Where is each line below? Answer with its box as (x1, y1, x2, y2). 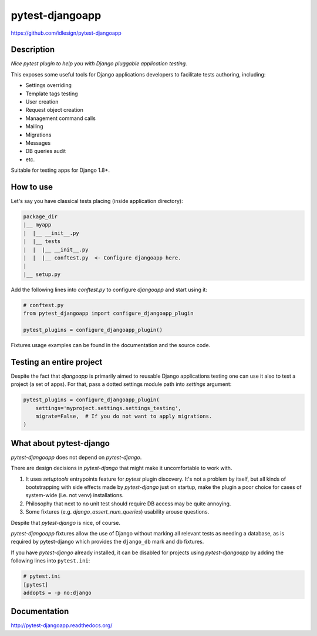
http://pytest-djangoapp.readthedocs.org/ (11, 622, 113, 629)
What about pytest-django (11, 438, 110, 448)
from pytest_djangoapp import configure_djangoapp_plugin (23, 310, 194, 317)
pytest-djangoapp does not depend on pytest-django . (11, 454, 142, 461)
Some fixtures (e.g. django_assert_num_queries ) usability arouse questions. (25, 508, 210, 515)
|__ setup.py (23, 271, 61, 278)
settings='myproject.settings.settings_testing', (35, 405, 181, 411)
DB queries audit (25, 148, 66, 155)
